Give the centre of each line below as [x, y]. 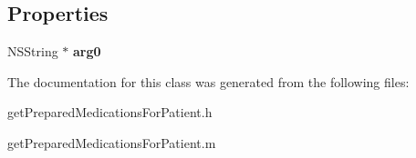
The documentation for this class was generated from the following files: [208, 81]
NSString [33, 51]
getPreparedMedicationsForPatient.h [110, 112]
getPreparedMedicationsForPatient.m [112, 142]
